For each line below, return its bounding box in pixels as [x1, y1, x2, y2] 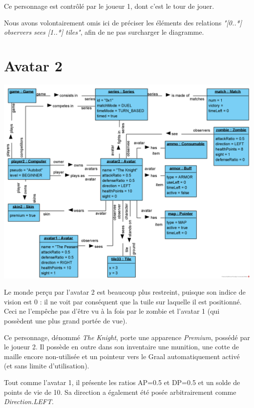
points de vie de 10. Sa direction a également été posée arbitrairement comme [4, 387, 236, 397]
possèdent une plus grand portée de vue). [4, 315, 127, 325]
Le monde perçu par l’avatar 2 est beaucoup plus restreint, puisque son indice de [4, 287, 246, 297]
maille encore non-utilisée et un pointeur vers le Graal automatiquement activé [4, 351, 240, 361]
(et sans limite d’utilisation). [4, 361, 89, 371]
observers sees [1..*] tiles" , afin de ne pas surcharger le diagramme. [4, 27, 204, 37]
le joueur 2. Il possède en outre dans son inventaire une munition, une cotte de [4, 342, 239, 352]
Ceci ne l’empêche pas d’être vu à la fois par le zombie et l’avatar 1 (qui [4, 306, 220, 316]
